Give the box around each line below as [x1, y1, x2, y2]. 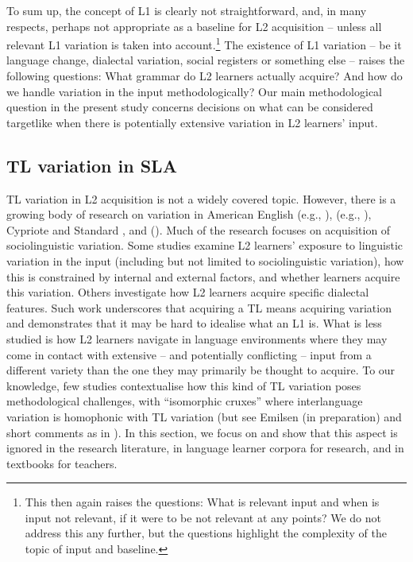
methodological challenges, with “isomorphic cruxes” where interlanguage [6, 393, 363, 409]
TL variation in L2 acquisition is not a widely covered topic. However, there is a [6, 190, 396, 207]
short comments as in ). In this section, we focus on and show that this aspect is [6, 424, 398, 440]
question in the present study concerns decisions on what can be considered [6, 99, 373, 115]
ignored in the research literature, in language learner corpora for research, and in [6, 440, 404, 456]
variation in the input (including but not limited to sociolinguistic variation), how [6, 252, 404, 269]
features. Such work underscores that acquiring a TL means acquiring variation [6, 299, 392, 316]
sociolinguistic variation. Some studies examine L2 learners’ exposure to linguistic [6, 237, 403, 254]
